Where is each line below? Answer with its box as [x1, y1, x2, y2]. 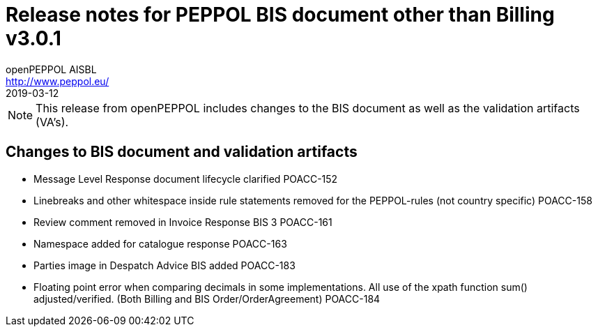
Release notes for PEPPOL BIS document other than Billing [6, 3, 555, 27]
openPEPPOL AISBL [6, 63, 97, 75]
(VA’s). [36, 114, 69, 129]
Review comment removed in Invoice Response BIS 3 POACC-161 [33, 216, 332, 228]
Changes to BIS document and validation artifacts [6, 143, 358, 161]
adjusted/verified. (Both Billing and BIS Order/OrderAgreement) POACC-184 [33, 292, 381, 305]
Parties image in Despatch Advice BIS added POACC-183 [33, 259, 296, 271]
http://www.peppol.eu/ [6, 75, 109, 87]
